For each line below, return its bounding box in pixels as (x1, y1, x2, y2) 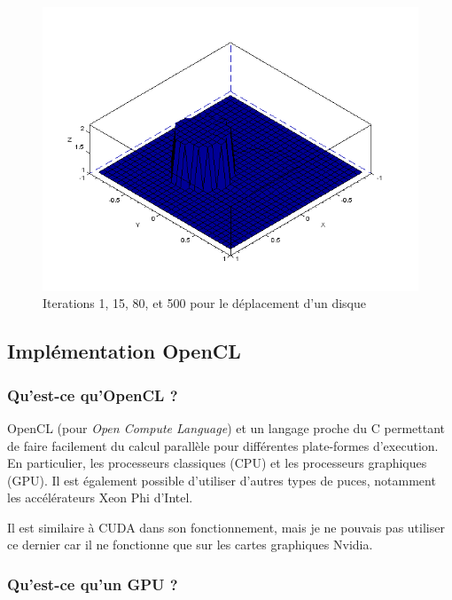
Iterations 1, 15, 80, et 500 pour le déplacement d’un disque (43, 294, 367, 312)
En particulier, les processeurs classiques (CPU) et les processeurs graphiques (7, 454, 427, 472)
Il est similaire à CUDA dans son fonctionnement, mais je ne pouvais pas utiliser (7, 517, 445, 536)
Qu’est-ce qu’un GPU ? (7, 573, 178, 595)
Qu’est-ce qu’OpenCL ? (7, 383, 178, 406)
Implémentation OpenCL (7, 337, 241, 365)
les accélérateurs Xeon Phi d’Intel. (7, 488, 193, 507)
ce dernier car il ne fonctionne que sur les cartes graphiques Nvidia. (7, 535, 373, 554)
